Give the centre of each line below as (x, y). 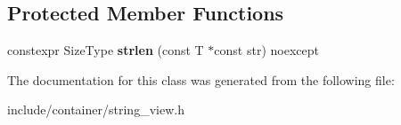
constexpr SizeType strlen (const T (106, 50)
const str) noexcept (266, 50)
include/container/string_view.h (96, 109)
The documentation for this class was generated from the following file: (201, 79)
